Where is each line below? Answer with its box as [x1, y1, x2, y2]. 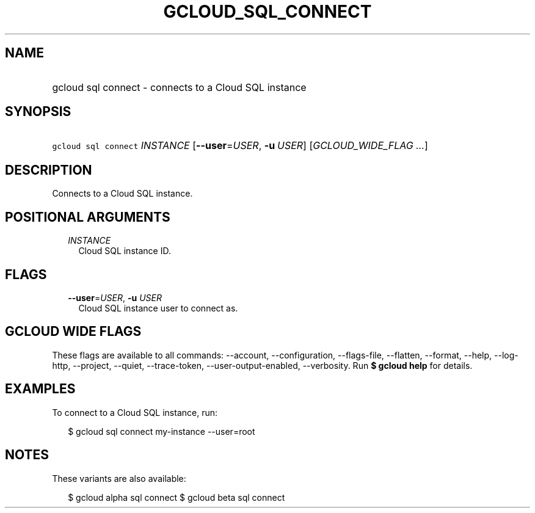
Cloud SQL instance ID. [78, 246, 171, 256]
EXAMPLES [5, 381, 76, 397]
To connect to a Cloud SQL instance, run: [52, 407, 218, 418]
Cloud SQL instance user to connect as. [78, 302, 238, 313]
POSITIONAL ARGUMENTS [5, 209, 170, 225]
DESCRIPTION [5, 162, 92, 178]
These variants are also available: [52, 473, 186, 484]
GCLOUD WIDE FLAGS [5, 324, 142, 340]
